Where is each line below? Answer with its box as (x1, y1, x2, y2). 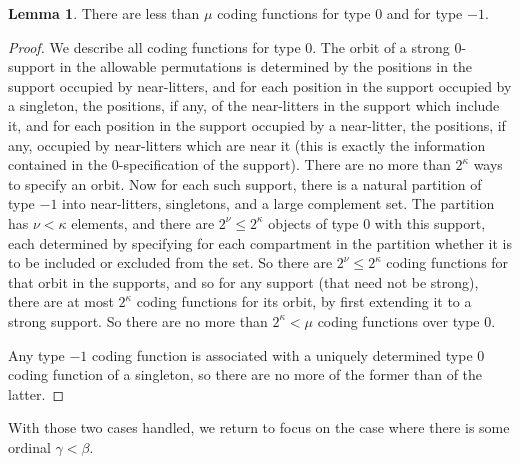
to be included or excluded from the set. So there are (8, 252, 333, 273)
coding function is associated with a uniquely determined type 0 (92, 344, 485, 365)
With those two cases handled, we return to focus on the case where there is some (8, 417, 510, 438)
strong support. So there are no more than (8, 310, 268, 331)
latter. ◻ (8, 383, 65, 404)
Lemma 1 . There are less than (8, 3, 200, 23)
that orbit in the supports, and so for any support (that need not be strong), (8, 271, 479, 292)
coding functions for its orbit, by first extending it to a (136, 291, 472, 312)
